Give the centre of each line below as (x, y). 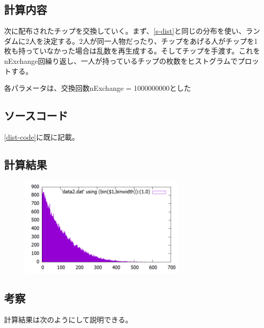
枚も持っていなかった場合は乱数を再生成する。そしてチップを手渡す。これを (132, 51)
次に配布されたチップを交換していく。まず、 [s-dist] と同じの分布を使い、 (125, 31)
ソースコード (36, 116)
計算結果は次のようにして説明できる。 (68, 319)
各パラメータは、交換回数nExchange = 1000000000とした (98, 88)
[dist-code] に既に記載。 (42, 136)
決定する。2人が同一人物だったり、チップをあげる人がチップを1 (150, 41)
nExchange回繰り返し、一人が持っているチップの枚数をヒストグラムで (121, 60)
